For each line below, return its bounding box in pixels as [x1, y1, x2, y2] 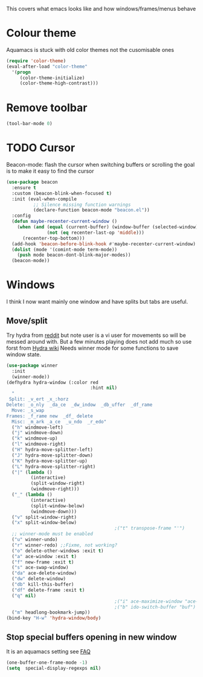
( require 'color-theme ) [6, 57, 66, 64]
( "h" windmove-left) [11, 424, 63, 431]
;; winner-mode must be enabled [11, 531, 94, 537]
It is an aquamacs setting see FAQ [6, 648, 91, 655]
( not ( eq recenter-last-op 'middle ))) [47, 229, 145, 236]
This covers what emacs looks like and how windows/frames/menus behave [6, 5, 196, 12]
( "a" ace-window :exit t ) [11, 553, 77, 559]
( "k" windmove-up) [11, 435, 59, 441]
